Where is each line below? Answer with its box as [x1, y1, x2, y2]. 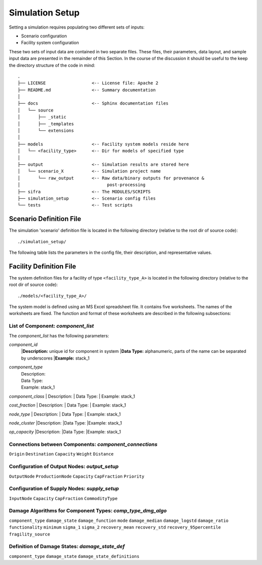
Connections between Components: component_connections [9, 441, 158, 448]
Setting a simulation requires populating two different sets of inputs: [9, 24, 145, 30]
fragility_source [9, 531, 50, 537]
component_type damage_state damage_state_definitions [9, 553, 140, 559]
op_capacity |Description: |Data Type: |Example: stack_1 [9, 429, 121, 435]
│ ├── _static [17, 114, 66, 120]
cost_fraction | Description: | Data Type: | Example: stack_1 [9, 402, 126, 408]
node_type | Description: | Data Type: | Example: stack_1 [9, 411, 121, 417]
